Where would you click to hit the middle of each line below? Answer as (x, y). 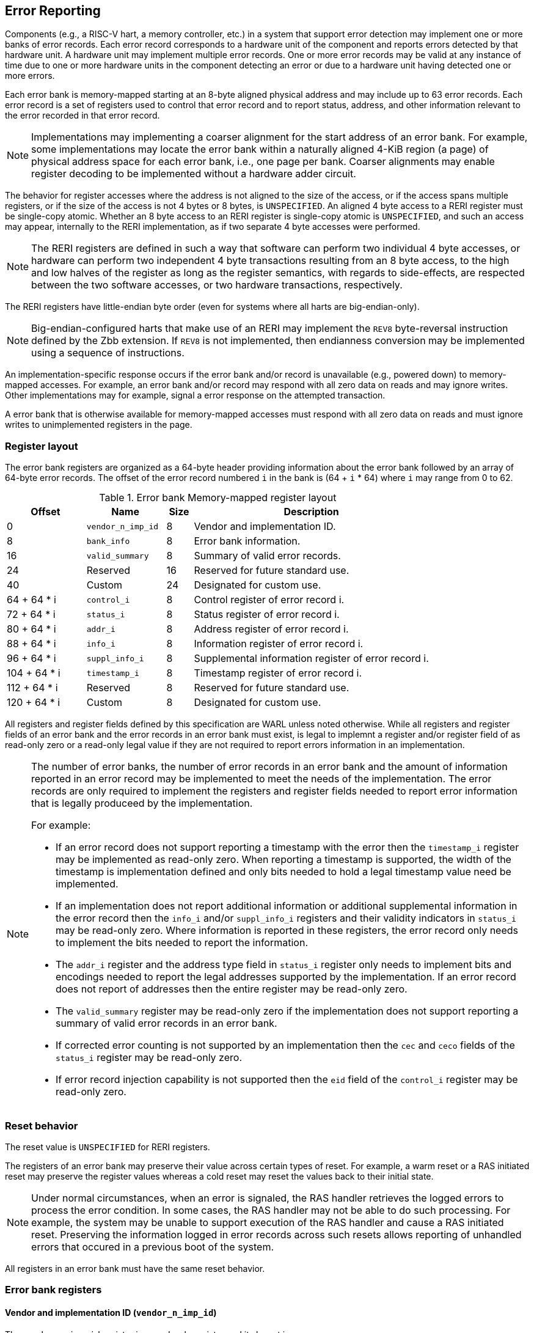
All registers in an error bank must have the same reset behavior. (135, 1268)
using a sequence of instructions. (108, 353)
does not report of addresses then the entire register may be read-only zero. (232, 989)
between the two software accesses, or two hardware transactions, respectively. (217, 285)
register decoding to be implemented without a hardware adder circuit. (194, 174)
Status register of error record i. (267, 615)
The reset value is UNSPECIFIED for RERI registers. (108, 1147)
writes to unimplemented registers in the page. (99, 425)
